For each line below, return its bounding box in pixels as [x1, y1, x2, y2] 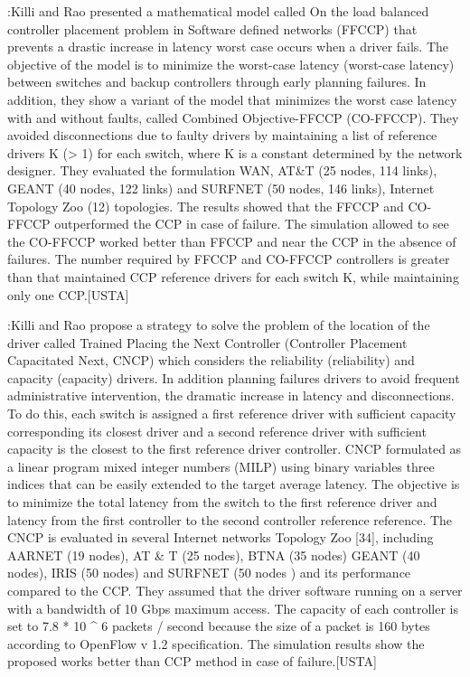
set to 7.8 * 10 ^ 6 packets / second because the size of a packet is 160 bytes [7, 616, 430, 635]
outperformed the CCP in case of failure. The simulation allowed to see [54, 214, 449, 233]
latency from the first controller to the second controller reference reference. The [7, 510, 453, 529]
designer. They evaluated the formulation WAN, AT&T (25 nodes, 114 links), [7, 161, 437, 180]
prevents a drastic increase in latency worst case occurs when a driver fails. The [7, 37, 449, 56]
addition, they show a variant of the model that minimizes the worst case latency [7, 89, 457, 108]
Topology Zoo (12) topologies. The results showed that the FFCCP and [7, 196, 404, 215]
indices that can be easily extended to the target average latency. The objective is [7, 475, 460, 494]
